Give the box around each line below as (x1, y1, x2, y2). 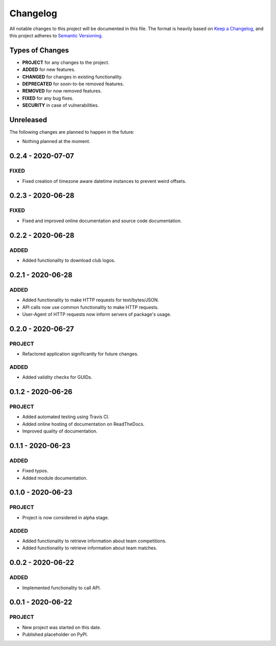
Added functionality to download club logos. (22, 257, 116, 263)
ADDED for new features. (22, 66, 76, 73)
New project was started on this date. (22, 624, 102, 630)
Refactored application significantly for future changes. (22, 351, 139, 357)
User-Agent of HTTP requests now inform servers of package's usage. (22, 311, 171, 317)
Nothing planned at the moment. (22, 138, 90, 145)
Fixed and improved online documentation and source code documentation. (22, 218, 182, 224)
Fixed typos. (22, 468, 49, 474)
